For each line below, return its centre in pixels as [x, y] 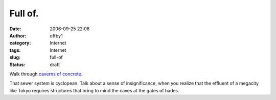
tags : [15, 50]
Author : [18, 35]
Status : [17, 65]
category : [20, 43]
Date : [15, 29]
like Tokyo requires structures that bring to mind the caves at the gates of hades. [95, 90]
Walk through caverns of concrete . [46, 74]
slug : [15, 57]
